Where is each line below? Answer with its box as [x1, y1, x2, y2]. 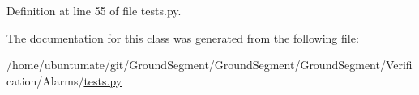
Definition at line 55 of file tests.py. [6, 2, 182, 19]
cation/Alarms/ [6, 72, 84, 89]
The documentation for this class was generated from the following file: [6, 29, 359, 46]
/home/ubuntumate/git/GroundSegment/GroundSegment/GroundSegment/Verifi [6, 56, 413, 73]
